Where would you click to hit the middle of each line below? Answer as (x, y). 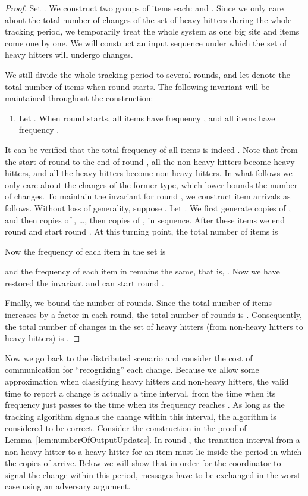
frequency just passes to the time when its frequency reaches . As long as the (145, 405)
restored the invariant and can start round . (84, 283)
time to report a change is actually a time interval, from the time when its (140, 393)
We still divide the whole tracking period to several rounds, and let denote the (147, 74)
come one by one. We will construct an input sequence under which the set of (146, 43)
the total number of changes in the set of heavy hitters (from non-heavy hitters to (154, 326)
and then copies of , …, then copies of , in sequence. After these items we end (145, 219)
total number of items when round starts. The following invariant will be (137, 86)
